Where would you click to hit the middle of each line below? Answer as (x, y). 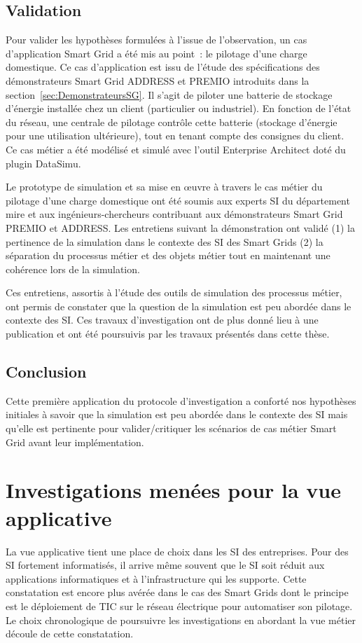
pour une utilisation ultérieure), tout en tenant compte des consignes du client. (175, 136)
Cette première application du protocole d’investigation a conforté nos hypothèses (181, 400)
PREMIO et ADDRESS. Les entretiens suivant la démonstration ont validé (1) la (180, 227)
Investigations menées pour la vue (173, 490)
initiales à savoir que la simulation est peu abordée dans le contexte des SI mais (177, 414)
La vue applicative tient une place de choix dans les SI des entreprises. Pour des (177, 551)
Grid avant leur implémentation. (75, 442)
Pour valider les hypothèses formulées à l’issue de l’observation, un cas (156, 40)
